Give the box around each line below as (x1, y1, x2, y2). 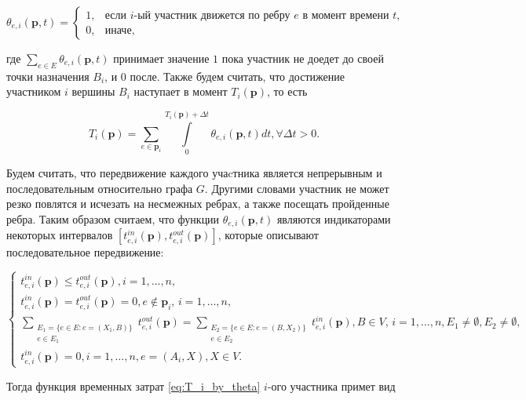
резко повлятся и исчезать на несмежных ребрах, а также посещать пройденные (6, 195, 389, 212)
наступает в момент (133, 83, 228, 100)
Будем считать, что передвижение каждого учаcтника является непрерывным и (6, 165, 382, 181)
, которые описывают (217, 227, 319, 243)
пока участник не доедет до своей (221, 50, 384, 66)
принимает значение (113, 50, 210, 66)
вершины (71, 83, 115, 100)
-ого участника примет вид (267, 377, 396, 394)
